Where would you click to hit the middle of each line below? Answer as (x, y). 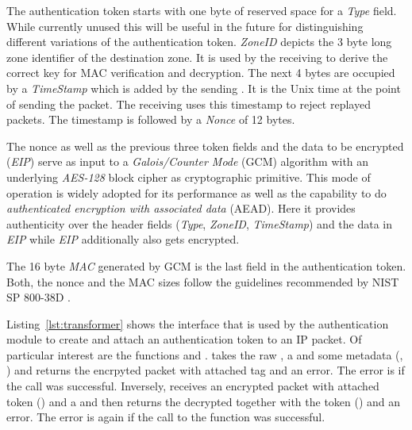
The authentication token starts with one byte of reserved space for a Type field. (202, 10)
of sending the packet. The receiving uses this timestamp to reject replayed (189, 104)
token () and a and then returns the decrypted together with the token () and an (204, 401)
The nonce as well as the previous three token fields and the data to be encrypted (205, 146)
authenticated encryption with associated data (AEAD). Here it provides (181, 208)
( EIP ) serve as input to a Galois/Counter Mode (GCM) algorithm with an (188, 161)
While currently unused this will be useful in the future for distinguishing (185, 26)
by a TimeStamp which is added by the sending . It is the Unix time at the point (204, 88)
